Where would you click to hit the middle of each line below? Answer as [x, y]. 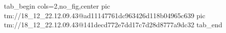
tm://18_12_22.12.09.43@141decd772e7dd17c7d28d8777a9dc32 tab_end [113, 25]
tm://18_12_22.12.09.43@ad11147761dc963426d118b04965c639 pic [105, 15]
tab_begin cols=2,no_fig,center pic [57, 6]
